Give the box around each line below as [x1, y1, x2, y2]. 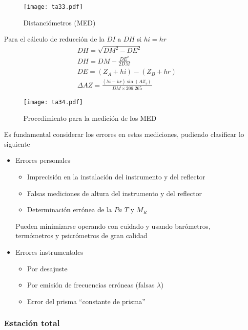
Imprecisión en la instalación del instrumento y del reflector [27, 172, 206, 182]
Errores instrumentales [15, 247, 83, 257]
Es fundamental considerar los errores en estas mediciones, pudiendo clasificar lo [4, 129, 244, 139]
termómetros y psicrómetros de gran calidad [15, 230, 147, 241]
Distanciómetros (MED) [23, 17, 96, 27]
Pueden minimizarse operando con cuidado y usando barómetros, [15, 220, 210, 231]
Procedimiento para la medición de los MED [23, 112, 157, 123]
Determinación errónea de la [27, 204, 112, 215]
